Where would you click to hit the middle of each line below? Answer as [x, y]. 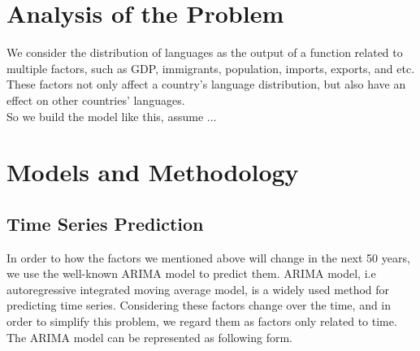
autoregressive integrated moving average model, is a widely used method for [198, 289]
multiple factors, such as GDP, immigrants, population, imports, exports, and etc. [211, 68]
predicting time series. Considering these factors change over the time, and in [199, 305]
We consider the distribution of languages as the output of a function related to [205, 52]
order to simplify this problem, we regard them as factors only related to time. [202, 321]
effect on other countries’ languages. [96, 100]
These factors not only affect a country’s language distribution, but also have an [206, 84]
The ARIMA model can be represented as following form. [150, 337]
